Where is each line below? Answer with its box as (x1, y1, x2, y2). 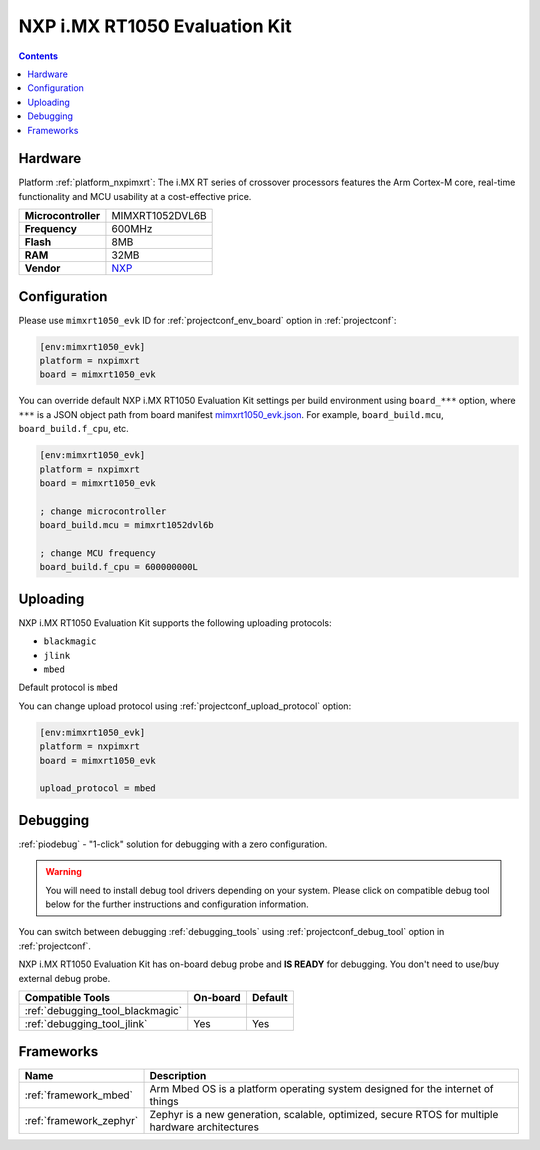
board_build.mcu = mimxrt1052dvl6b (39, 520, 214, 531)
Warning (45, 866, 82, 878)
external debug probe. (18, 972, 111, 984)
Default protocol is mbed (18, 681, 119, 694)
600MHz (111, 222, 153, 236)
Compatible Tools (24, 990, 110, 1004)
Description (149, 1069, 207, 1083)
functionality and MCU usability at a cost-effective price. (18, 190, 252, 202)
